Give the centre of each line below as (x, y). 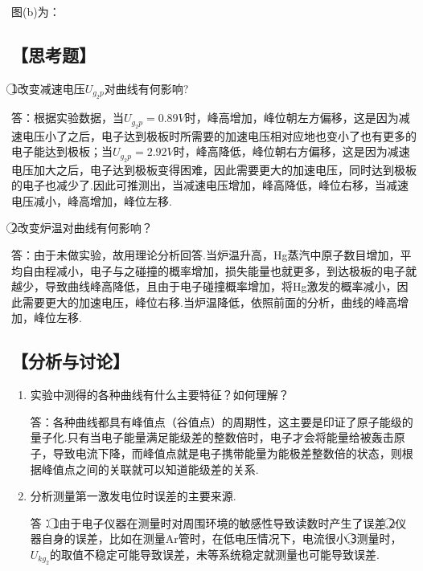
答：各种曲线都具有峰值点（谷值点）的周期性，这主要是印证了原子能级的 (222, 421)
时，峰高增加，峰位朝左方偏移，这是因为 (292, 118)
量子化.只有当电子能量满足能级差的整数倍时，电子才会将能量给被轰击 (212, 437)
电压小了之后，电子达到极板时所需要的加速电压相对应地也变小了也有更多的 (219, 135)
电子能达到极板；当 (62, 151)
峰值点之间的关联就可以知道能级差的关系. (150, 469)
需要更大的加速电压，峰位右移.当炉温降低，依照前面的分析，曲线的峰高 (209, 302)
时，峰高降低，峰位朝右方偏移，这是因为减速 (292, 151)
